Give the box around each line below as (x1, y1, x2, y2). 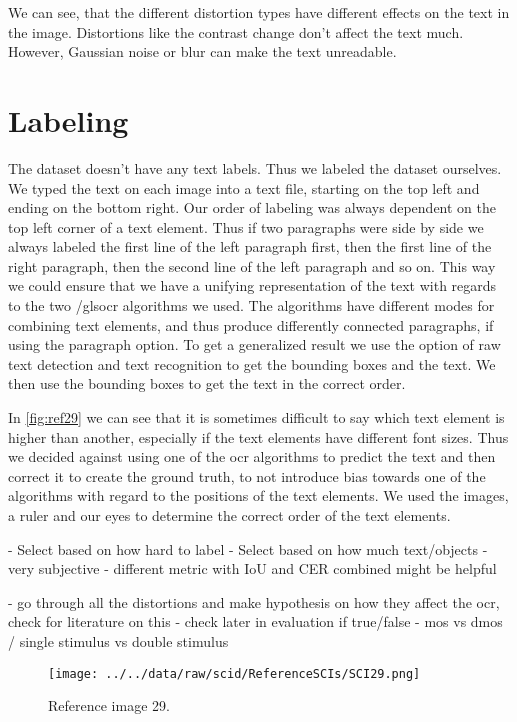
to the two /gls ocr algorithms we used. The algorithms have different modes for (8, 295, 495, 316)
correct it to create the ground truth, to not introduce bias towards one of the (8, 465, 486, 486)
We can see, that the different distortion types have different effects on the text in (8, 2, 510, 22)
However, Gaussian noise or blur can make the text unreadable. (8, 41, 397, 62)
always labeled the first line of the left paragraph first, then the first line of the (8, 236, 492, 257)
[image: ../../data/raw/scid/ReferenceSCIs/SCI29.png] (48, 666, 421, 681)
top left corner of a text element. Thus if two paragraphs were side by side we (8, 216, 484, 237)
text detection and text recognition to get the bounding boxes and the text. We (8, 353, 496, 374)
